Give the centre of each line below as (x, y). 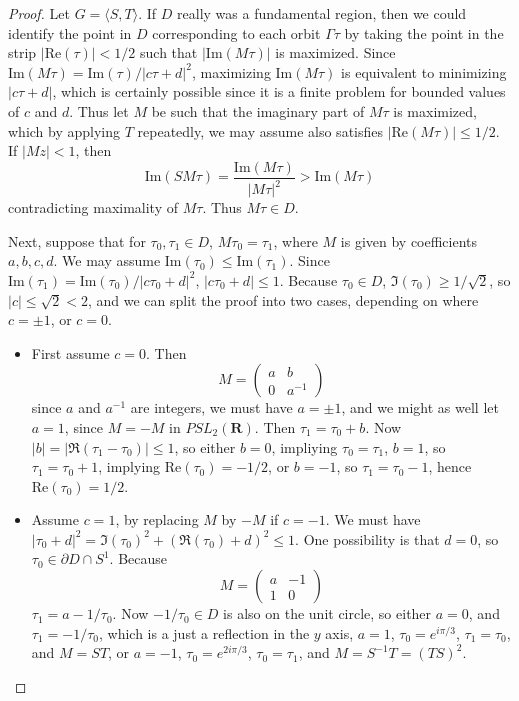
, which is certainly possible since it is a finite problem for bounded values (279, 91)
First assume (70, 352)
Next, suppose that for (77, 240)
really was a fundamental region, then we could (322, 13)
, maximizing (231, 71)
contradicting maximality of (93, 207)
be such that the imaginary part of (258, 110)
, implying (129, 466)
